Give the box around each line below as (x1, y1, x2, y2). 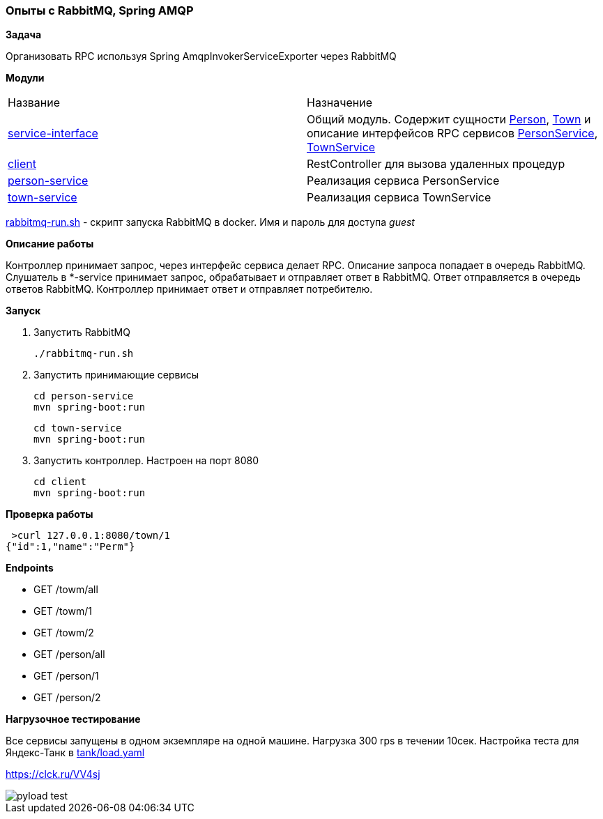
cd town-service (33, 422, 122, 434)
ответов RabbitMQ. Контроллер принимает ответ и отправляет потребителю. (6, 283, 373, 296)
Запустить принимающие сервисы (33, 369, 199, 381)
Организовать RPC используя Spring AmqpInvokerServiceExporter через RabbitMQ (6, 50, 397, 63)
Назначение (307, 95, 372, 110)
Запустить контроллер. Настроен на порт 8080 (33, 454, 259, 467)
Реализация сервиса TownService (307, 190, 491, 205)
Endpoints (6, 562, 54, 574)
